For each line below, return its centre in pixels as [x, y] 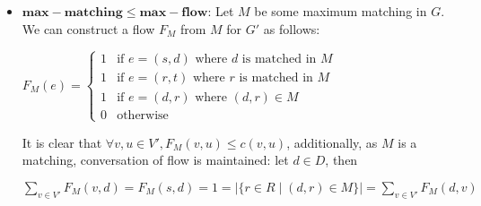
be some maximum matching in [341, 11]
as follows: [292, 28]
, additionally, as [332, 142]
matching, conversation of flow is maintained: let [155, 160]
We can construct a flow [88, 28]
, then [341, 160]
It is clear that [62, 142]
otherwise [143, 115]
